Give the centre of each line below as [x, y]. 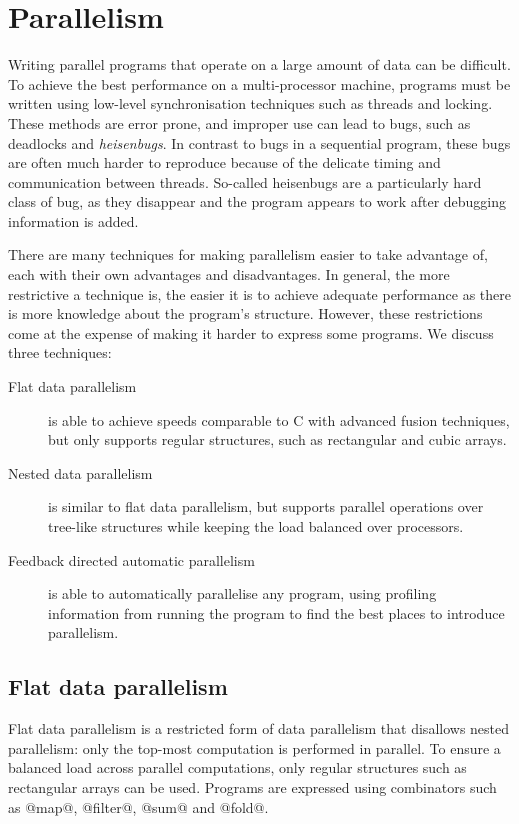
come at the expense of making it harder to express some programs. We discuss [251, 332]
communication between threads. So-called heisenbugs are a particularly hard [245, 181]
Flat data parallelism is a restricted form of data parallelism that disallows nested [259, 728]
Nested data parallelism [80, 472]
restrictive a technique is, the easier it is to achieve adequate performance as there [259, 293]
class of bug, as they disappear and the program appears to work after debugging [257, 201]
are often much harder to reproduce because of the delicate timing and [224, 162]
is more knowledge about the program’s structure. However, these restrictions [245, 313]
